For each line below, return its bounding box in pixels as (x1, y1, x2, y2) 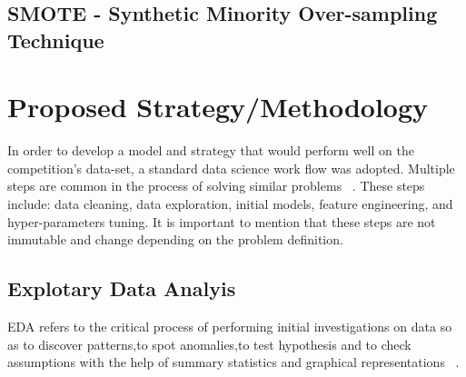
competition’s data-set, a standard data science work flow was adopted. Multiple (7, 158, 455, 177)
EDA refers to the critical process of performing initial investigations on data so (7, 317, 452, 336)
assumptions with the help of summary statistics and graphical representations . (7, 352, 460, 372)
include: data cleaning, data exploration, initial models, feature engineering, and (7, 194, 453, 213)
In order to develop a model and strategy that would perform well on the (7, 141, 414, 160)
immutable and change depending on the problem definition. (7, 230, 343, 249)
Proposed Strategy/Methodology (7, 88, 429, 125)
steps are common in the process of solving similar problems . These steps (7, 176, 425, 195)
